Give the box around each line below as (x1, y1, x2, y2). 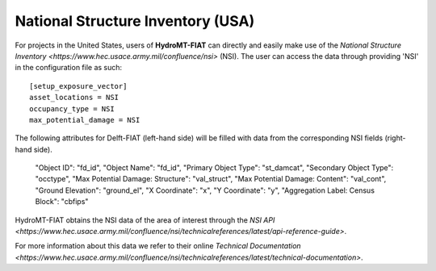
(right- (384, 133, 406, 143)
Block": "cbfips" (35, 197, 89, 206)
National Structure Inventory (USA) (15, 12, 255, 30)
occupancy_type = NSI (29, 104, 115, 113)
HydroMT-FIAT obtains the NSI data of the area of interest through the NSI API (15, 215, 275, 225)
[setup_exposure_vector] (29, 81, 128, 90)
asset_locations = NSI (29, 93, 119, 102)
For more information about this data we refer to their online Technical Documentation (15, 241, 302, 251)
